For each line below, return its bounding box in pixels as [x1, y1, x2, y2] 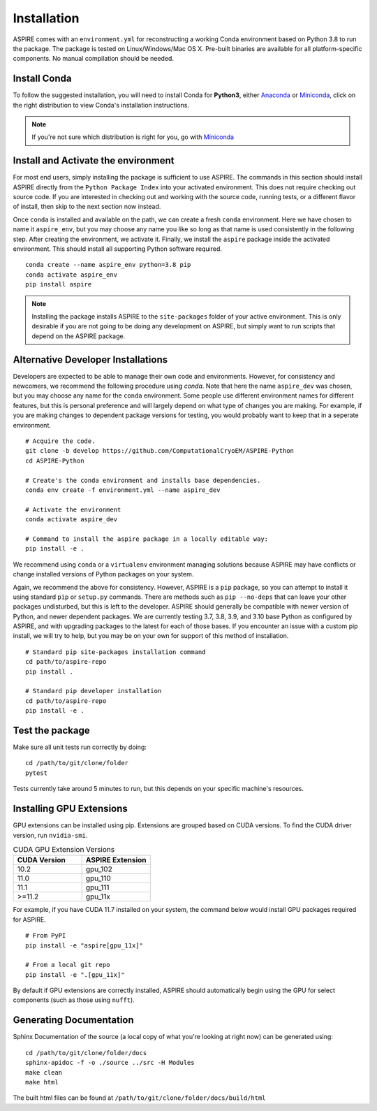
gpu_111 [85, 883, 110, 892]
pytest [25, 769, 48, 777]
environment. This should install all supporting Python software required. [13, 245, 223, 253]
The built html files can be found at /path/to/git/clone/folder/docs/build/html [13, 1094, 266, 1102]
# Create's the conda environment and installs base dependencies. [25, 476, 261, 484]
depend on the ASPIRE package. [31, 332, 126, 340]
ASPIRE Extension [85, 855, 147, 865]
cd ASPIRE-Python [25, 456, 84, 465]
